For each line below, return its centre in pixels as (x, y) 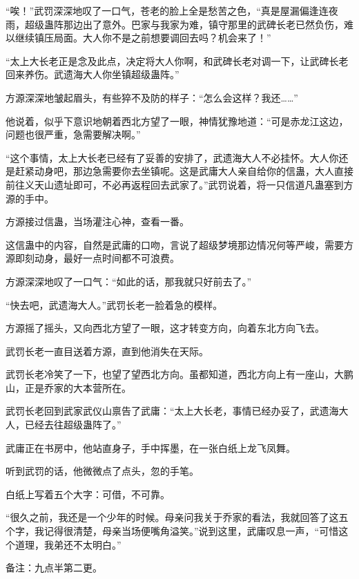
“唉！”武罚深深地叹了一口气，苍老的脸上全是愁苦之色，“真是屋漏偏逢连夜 (172, 10)
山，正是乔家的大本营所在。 (68, 387)
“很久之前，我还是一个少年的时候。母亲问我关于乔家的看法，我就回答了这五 (177, 517)
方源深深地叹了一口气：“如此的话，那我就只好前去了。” (129, 281)
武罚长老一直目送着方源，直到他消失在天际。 (107, 351)
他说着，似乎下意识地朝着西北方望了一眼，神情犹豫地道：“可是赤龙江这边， (177, 121)
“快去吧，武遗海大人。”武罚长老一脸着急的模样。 (114, 304)
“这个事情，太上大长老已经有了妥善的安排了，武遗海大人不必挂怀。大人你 (172, 157)
